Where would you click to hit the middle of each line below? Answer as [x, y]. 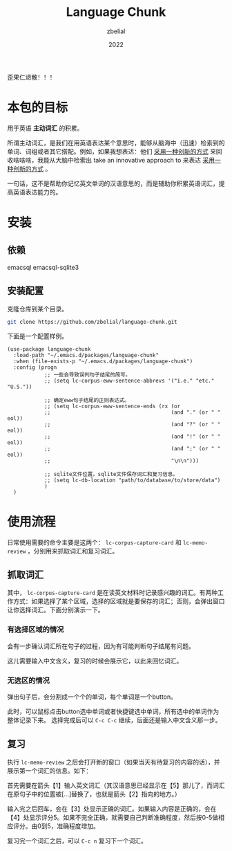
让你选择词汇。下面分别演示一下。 [56, 610]
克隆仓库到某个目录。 [37, 309]
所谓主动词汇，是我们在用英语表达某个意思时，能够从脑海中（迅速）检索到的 [116, 143]
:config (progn [35, 367]
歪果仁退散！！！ [31, 77]
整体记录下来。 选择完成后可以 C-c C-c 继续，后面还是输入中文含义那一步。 [114, 720]
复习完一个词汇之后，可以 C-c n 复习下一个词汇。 [77, 841]
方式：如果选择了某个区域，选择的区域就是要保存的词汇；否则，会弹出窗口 [119, 601]
